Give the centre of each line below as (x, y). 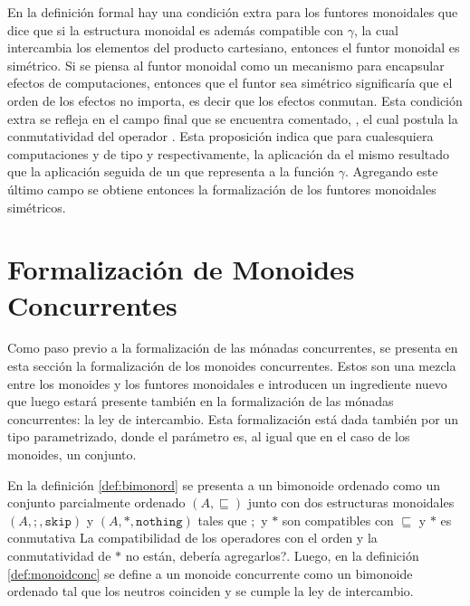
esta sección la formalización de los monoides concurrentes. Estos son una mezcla (232, 366)
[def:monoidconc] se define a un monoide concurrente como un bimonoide (210, 573)
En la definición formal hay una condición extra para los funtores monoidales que (233, 12)
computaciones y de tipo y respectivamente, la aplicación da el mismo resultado (229, 153)
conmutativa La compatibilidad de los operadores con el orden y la (192, 538)
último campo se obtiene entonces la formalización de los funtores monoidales (222, 189)
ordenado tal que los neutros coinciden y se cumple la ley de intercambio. (211, 591)
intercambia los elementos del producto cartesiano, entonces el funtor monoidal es (234, 47)
